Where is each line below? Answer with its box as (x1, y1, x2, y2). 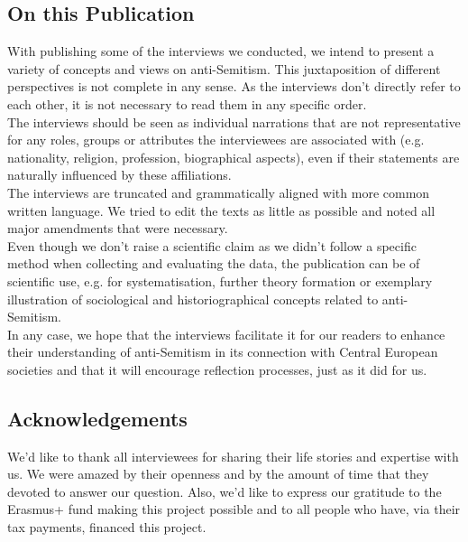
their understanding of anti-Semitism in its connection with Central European (7, 342, 438, 361)
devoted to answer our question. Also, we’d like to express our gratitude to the (7, 481, 442, 500)
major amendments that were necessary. (7, 219, 228, 238)
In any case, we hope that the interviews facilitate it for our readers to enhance (7, 324, 445, 343)
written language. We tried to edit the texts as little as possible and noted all (7, 201, 436, 220)
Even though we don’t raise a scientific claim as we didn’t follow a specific (7, 236, 417, 255)
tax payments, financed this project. (7, 518, 206, 537)
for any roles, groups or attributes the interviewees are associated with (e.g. (7, 130, 425, 149)
